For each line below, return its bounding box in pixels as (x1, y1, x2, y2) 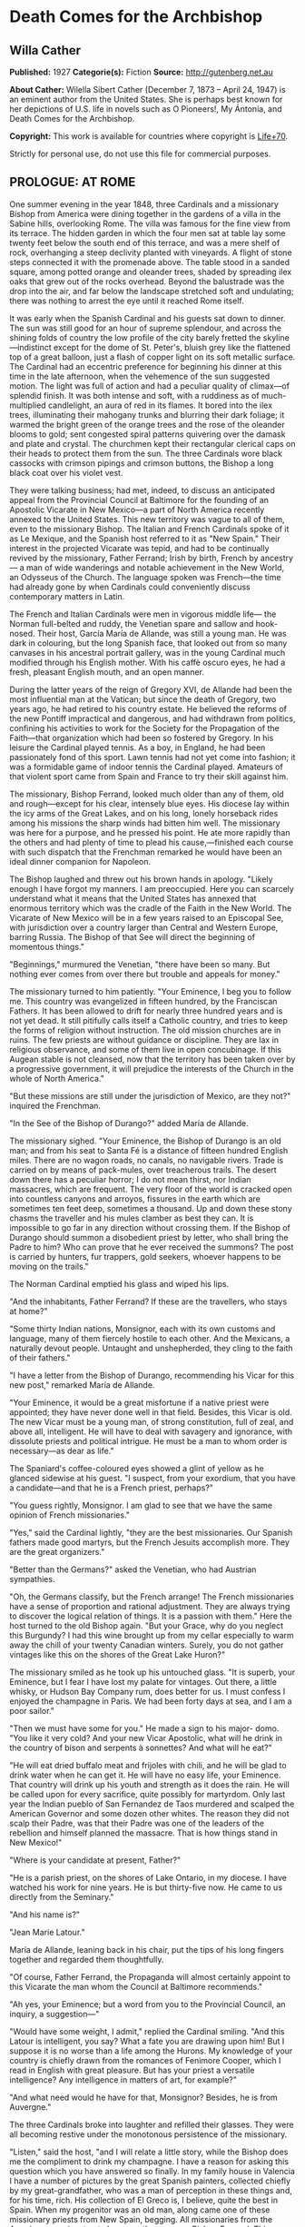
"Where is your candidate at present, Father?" (9, 1855, 182, 1866)
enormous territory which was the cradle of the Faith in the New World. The (9, 902, 292, 914)
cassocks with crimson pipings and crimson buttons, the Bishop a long (9, 457, 274, 469)
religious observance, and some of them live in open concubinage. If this (9, 1044, 282, 1054)
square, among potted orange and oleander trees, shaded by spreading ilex (9, 266, 292, 277)
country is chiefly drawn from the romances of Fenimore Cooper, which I (9, 2054, 281, 2065)
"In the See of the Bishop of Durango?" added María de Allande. (9, 1117, 249, 1128)
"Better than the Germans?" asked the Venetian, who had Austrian (9, 1564, 257, 1575)
